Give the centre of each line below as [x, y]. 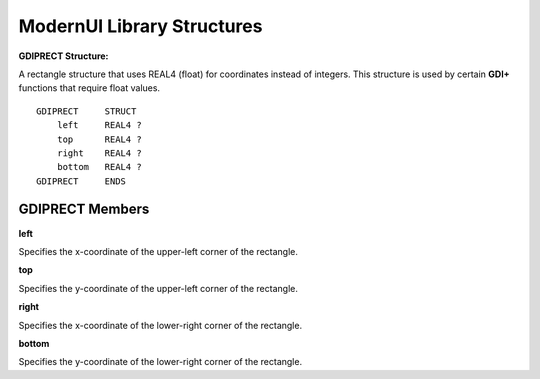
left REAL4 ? [99, 125]
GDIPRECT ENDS [81, 181]
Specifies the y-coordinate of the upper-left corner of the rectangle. [158, 288]
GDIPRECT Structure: [63, 56]
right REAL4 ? [99, 153]
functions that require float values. [89, 88]
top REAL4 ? [99, 139]
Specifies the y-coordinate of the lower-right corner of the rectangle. [160, 362]
